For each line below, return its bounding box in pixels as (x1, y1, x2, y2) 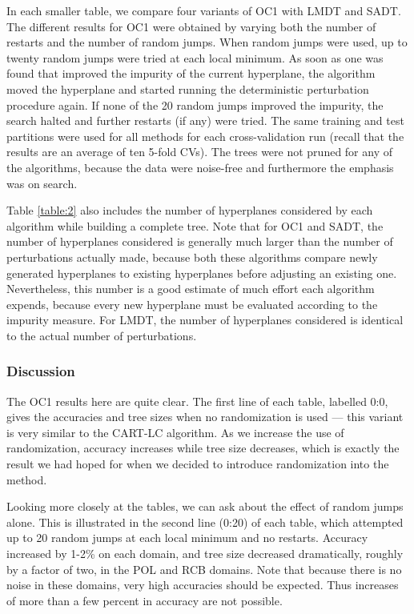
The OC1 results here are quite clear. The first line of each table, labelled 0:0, (6, 392, 388, 409)
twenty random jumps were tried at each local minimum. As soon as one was (6, 49, 384, 66)
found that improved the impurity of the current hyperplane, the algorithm (6, 65, 376, 82)
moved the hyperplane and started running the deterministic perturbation (6, 80, 369, 97)
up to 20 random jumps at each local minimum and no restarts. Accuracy (6, 529, 368, 546)
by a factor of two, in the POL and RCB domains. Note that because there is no (6, 560, 402, 577)
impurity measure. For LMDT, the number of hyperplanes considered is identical (6, 311, 404, 328)
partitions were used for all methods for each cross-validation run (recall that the (6, 127, 404, 144)
